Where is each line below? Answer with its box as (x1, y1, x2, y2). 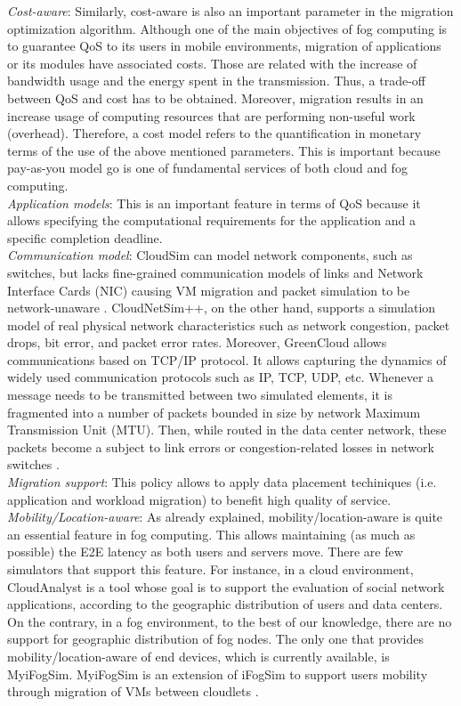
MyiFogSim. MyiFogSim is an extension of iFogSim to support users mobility (7, 664, 428, 683)
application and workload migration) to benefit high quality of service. (7, 490, 392, 508)
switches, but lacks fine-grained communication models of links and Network (7, 263, 424, 281)
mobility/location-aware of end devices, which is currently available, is (7, 646, 390, 665)
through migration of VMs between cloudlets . (7, 682, 259, 701)
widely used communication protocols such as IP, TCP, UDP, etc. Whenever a (7, 368, 434, 386)
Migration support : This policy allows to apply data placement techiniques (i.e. (7, 473, 437, 491)
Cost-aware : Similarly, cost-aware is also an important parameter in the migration (7, 2, 454, 20)
